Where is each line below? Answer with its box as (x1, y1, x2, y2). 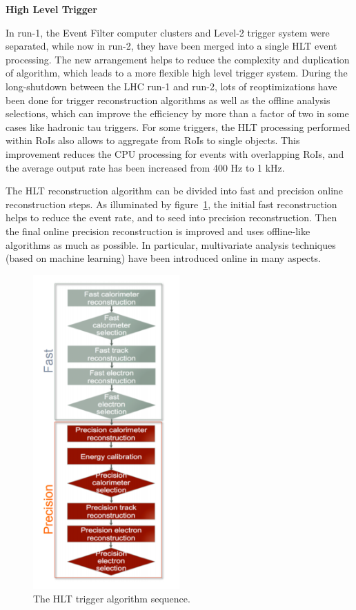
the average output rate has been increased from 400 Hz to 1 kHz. (6, 160, 285, 174)
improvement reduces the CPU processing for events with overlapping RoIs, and (6, 146, 344, 161)
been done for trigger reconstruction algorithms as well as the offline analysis (6, 92, 330, 107)
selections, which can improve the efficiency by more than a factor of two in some (6, 106, 349, 121)
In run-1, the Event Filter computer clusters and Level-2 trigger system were (6, 25, 330, 39)
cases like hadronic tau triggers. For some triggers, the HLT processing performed (6, 119, 350, 134)
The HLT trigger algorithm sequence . (33, 591, 190, 606)
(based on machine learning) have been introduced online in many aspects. (6, 251, 321, 265)
